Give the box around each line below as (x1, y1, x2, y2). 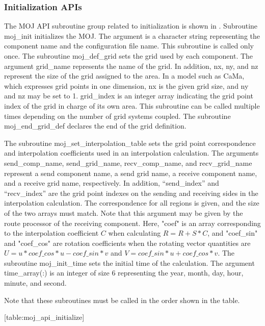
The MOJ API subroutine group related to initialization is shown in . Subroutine (4, 20, 258, 31)
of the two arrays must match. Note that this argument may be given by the (4, 207, 243, 218)
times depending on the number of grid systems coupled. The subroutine (4, 110, 231, 121)
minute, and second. (4, 278, 67, 288)
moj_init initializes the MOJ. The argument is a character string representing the (4, 30, 260, 41)
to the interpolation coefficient (4, 228, 99, 238)
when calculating (108, 228, 161, 238)
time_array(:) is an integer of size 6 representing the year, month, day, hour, (4, 267, 244, 278)
